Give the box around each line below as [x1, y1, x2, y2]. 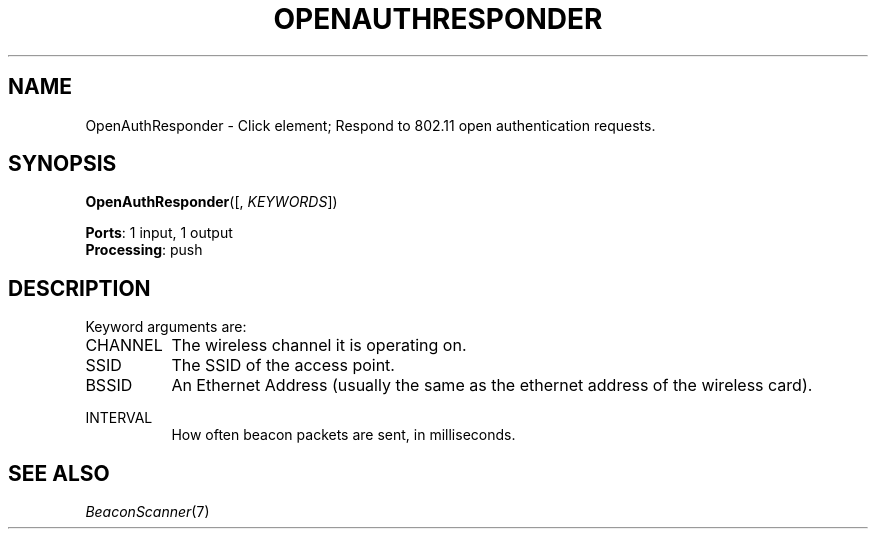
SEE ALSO [8, 460, 110, 486]
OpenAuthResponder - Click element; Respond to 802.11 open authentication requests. [85, 116, 656, 134]
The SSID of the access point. [171, 355, 395, 376]
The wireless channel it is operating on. [171, 335, 467, 356]
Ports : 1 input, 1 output [85, 224, 233, 242]
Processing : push [85, 241, 203, 259]
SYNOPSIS [8, 151, 117, 177]
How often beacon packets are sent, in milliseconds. [171, 426, 516, 444]
